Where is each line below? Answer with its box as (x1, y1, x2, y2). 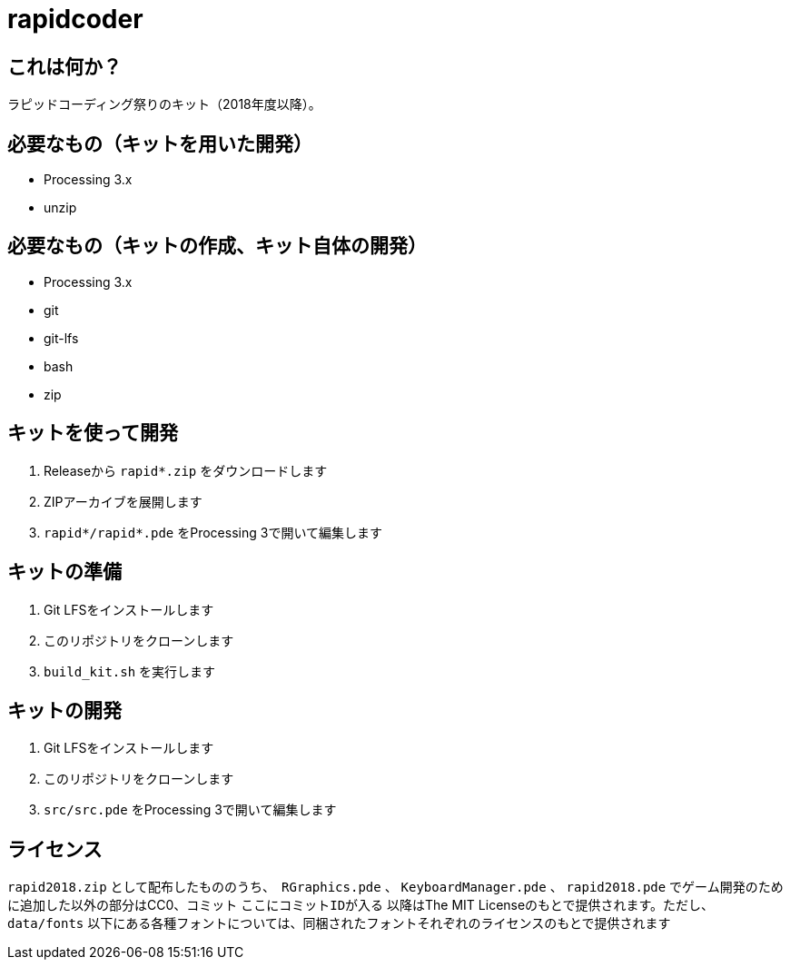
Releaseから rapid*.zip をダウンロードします (44, 462, 328, 479)
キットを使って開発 (7, 421, 178, 445)
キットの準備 (7, 560, 122, 584)
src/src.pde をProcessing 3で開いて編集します (44, 802, 337, 818)
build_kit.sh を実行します (44, 663, 216, 679)
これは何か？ (7, 54, 122, 78)
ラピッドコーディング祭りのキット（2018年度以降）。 (7, 96, 321, 113)
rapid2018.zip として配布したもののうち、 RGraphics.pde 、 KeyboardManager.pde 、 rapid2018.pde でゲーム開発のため (7, 879, 784, 895)
